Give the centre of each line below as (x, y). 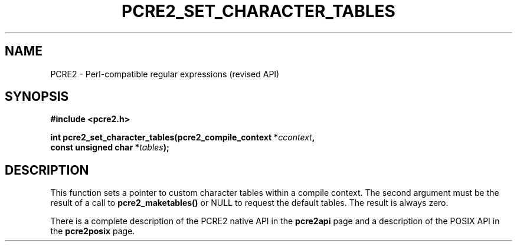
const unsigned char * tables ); (110, 147)
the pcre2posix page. (93, 231)
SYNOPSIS (37, 97)
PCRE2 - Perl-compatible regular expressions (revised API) (165, 74)
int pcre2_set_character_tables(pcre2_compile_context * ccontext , (183, 137)
